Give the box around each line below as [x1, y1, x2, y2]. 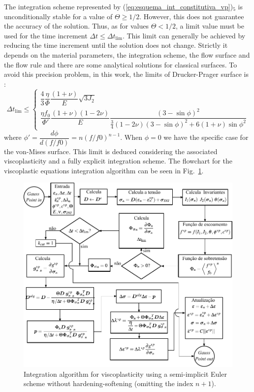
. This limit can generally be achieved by [122, 30, 246, 40]
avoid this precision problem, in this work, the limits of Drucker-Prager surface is [4, 69, 249, 79]
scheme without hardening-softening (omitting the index [24, 378, 193, 389]
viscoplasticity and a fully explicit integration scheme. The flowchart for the [4, 156, 232, 166]
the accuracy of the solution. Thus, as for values [4, 21, 149, 31]
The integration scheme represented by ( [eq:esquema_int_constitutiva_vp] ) [4, 1, 233, 11]
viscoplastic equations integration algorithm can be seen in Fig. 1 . [4, 165, 204, 175]
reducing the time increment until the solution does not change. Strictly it [4, 40, 228, 50]
